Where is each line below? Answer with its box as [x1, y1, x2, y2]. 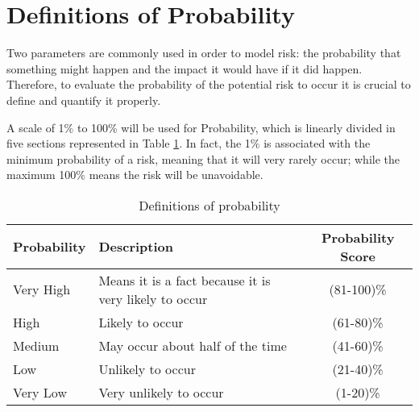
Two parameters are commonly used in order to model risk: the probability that [6, 44, 401, 61]
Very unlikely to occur [98, 382, 224, 402]
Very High [13, 280, 71, 299]
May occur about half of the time [98, 335, 287, 355]
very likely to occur [98, 289, 208, 308]
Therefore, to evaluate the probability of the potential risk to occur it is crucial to [6, 76, 411, 93]
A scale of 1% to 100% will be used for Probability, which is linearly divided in [6, 119, 396, 135]
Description [98, 237, 173, 256]
